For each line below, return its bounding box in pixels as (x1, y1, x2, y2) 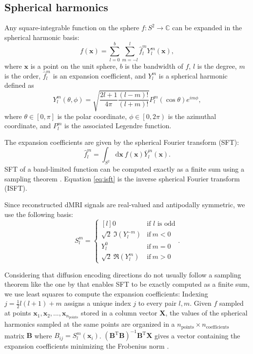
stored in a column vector (81, 308, 157, 318)
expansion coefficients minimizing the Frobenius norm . (4, 341, 169, 351)
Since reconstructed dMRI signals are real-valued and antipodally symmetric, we (4, 199, 245, 209)
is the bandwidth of (125, 60, 183, 71)
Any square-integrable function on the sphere (4, 22, 139, 33)
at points (4, 308, 31, 318)
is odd (157, 220, 175, 228)
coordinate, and (4, 120, 51, 131)
